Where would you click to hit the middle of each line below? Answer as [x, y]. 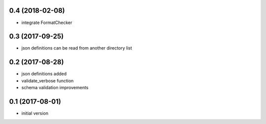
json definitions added [44, 74]
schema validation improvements [55, 88]
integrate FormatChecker [47, 23]
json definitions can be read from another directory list [77, 48]
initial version [35, 113]
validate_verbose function [48, 80]
